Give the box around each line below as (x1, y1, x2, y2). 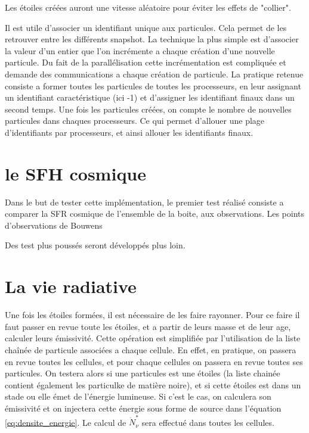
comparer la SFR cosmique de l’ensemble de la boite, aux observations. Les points (5, 207, 305, 220)
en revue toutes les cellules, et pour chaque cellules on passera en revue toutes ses (5, 355, 303, 367)
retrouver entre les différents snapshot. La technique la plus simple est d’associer (5, 33, 299, 45)
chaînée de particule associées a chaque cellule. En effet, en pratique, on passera (5, 343, 296, 356)
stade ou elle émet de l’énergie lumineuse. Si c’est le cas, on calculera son (5, 390, 271, 403)
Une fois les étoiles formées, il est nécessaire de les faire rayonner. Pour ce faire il (5, 309, 300, 321)
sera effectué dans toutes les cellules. (141, 416, 274, 428)
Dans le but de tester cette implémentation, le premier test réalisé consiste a (5, 195, 284, 208)
